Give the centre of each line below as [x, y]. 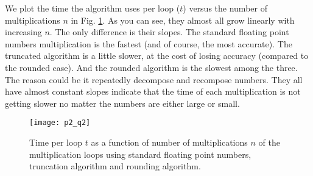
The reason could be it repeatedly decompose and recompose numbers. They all [154, 79]
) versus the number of [225, 8]
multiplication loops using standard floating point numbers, [140, 154]
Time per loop [56, 142]
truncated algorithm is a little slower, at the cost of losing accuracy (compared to [157, 56]
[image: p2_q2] [60, 123]
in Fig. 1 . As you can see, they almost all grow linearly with [183, 20]
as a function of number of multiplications [169, 142]
